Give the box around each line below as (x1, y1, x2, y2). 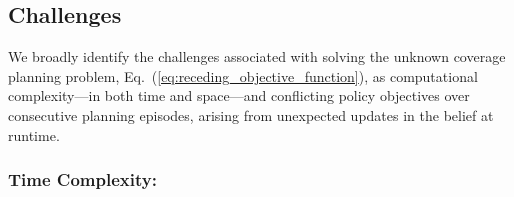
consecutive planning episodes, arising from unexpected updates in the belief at (8, 104, 494, 125)
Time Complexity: (8, 167, 157, 192)
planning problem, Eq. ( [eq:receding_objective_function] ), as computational (8, 65, 478, 86)
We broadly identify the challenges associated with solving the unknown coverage (8, 46, 506, 67)
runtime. (8, 124, 60, 145)
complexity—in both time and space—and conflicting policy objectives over (8, 85, 470, 106)
